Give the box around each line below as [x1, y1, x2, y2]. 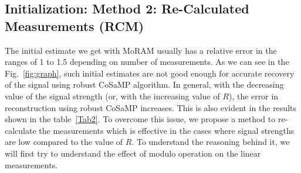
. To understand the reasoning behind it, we [131, 136, 290, 148]
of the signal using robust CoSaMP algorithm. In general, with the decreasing [5, 78, 284, 91]
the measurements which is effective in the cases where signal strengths [39, 124, 295, 136]
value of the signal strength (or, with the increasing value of [5, 89, 220, 102]
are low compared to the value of [5, 136, 123, 148]
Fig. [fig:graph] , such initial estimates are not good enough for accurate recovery [5, 67, 295, 79]
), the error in [229, 89, 279, 102]
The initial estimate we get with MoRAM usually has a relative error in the [5, 44, 277, 56]
